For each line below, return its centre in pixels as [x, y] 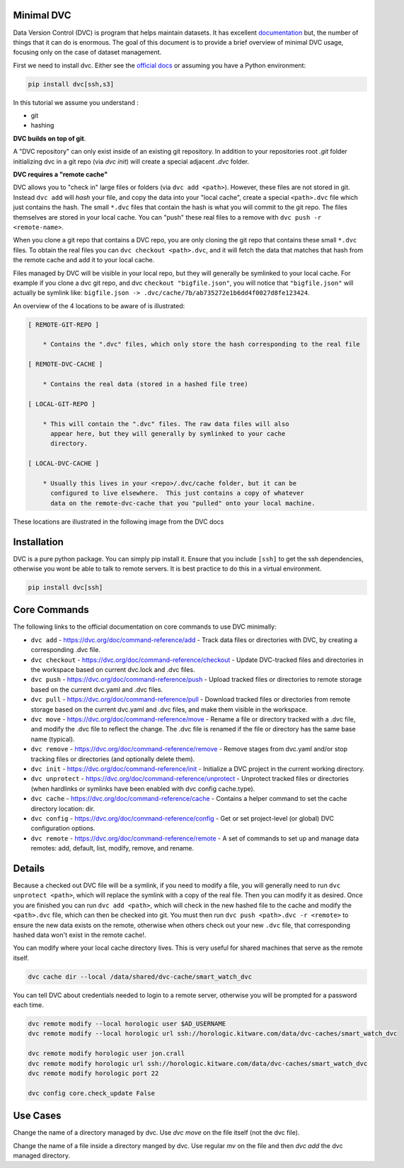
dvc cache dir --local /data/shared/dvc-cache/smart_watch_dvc [140, 977]
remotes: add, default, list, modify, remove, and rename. [112, 848]
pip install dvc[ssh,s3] [71, 84]
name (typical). [53, 739]
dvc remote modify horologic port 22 [93, 1073]
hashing [42, 125]
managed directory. [42, 1156]
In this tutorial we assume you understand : [76, 102]
